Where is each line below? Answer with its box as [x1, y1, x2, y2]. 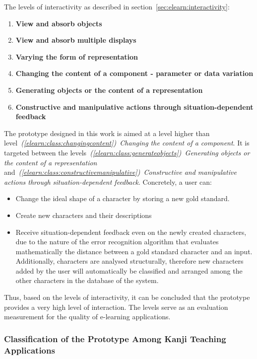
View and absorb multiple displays [15, 35, 136, 45]
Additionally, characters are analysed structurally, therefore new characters [15, 256, 244, 266]
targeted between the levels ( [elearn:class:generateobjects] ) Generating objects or [4, 147, 250, 157]
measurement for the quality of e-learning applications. [4, 311, 171, 322]
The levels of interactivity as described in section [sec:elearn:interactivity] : [4, 1, 230, 11]
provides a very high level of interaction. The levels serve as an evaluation [4, 301, 228, 312]
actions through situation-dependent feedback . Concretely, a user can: [4, 176, 212, 187]
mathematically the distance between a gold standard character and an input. [15, 246, 253, 256]
